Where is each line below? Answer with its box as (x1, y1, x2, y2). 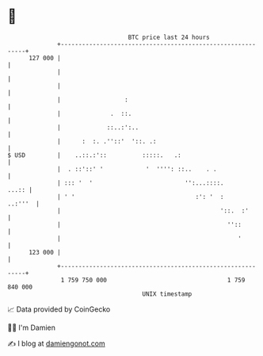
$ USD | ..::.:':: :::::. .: (7, 151, 181, 159)
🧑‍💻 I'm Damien (7, 323, 56, 332)
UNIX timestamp (142, 289, 192, 298)
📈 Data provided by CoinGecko (7, 304, 111, 314)
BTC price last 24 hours (128, 33, 211, 41)
